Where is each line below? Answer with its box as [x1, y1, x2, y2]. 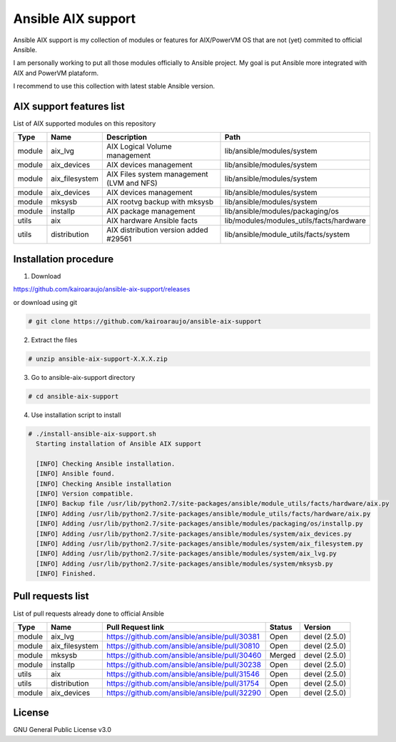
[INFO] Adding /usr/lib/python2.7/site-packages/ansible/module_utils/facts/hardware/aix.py [36, 509, 371, 518]
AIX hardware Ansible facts [106, 216, 198, 226]
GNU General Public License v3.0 [13, 726, 112, 734]
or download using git [13, 298, 78, 306]
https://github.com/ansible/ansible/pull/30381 [106, 631, 260, 641]
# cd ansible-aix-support [28, 392, 119, 400]
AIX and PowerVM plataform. [13, 69, 99, 77]
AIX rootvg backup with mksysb [106, 197, 214, 207]
